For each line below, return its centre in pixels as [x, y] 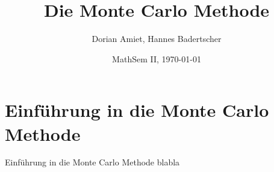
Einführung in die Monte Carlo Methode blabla [92, 162]
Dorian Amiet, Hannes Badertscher [157, 39]
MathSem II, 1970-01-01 [157, 58]
